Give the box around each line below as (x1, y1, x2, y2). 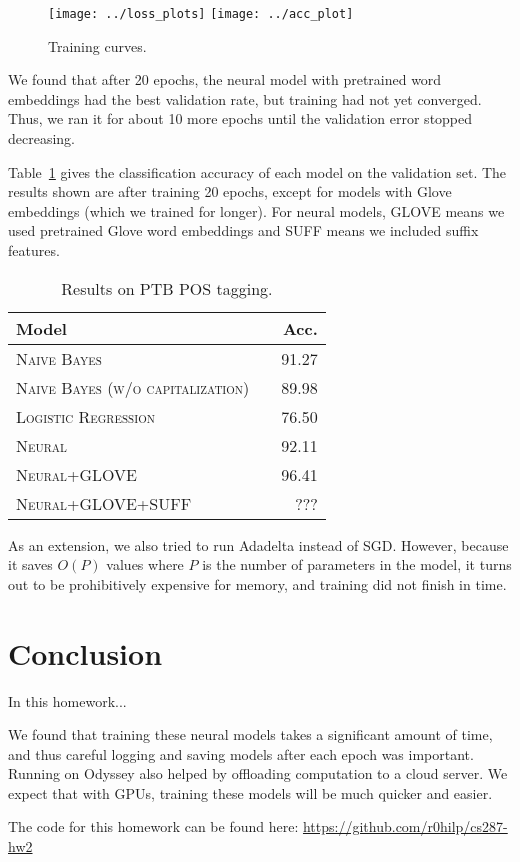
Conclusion (8, 632, 163, 673)
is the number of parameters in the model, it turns (202, 554, 512, 575)
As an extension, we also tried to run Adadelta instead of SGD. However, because (8, 534, 509, 555)
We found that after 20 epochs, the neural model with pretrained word (8, 69, 442, 90)
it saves (8, 554, 53, 575)
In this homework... (8, 690, 127, 711)
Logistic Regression (16, 404, 155, 428)
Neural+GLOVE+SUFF (16, 491, 192, 515)
